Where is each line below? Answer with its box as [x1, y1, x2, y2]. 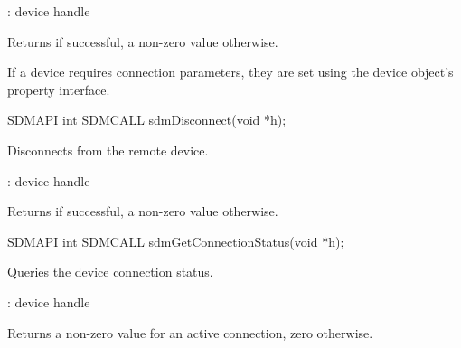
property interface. [7, 80, 110, 99]
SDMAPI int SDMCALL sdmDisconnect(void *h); [7, 110, 287, 129]
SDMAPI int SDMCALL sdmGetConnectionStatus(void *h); [7, 231, 344, 250]
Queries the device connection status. [7, 262, 213, 281]
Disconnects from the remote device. [7, 140, 209, 159]
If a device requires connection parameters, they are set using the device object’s [7, 62, 454, 81]
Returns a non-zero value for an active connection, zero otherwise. [7, 323, 373, 342]
